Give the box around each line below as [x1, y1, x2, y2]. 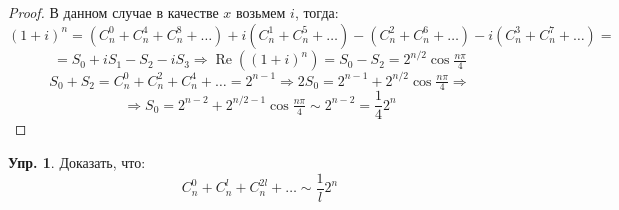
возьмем [236, 2, 286, 22]
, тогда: [294, 2, 339, 22]
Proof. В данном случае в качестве [8, 2, 219, 22]
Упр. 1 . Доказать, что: [8, 152, 146, 173]
